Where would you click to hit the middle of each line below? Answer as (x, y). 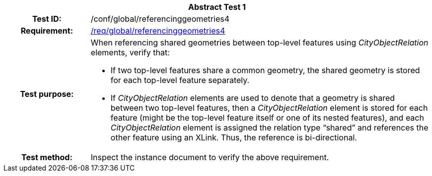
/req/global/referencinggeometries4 (158, 31)
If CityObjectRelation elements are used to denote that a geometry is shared (253, 98)
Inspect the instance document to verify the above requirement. (210, 157)
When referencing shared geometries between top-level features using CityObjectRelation (259, 43)
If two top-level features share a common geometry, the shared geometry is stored (265, 70)
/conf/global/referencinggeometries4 (160, 19)
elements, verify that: (130, 52)
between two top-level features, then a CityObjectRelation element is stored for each (269, 108)
